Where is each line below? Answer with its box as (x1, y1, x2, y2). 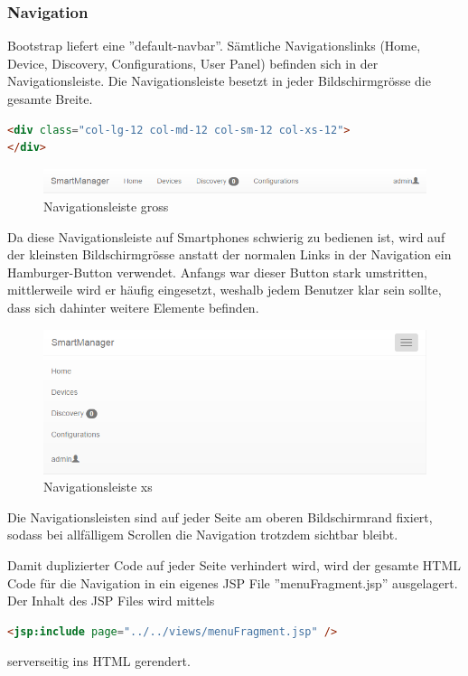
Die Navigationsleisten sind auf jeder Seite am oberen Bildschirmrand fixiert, (7, 507, 433, 526)
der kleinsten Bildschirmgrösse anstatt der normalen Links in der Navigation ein (7, 245, 452, 264)
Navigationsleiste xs (43, 477, 153, 496)
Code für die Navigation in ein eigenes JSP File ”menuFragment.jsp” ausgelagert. (7, 573, 458, 592)
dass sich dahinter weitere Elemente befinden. (7, 297, 259, 316)
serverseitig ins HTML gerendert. (7, 652, 191, 671)
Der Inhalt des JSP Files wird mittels (7, 591, 215, 610)
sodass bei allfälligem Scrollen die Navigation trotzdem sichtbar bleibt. (7, 525, 398, 544)
